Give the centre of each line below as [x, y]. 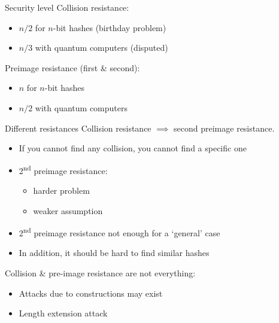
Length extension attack [63, 313]
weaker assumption [68, 210]
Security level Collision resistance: [67, 7]
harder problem [61, 190]
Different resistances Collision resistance [78, 128]
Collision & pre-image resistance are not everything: [100, 273]
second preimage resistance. [224, 128]
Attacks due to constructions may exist [91, 293]
